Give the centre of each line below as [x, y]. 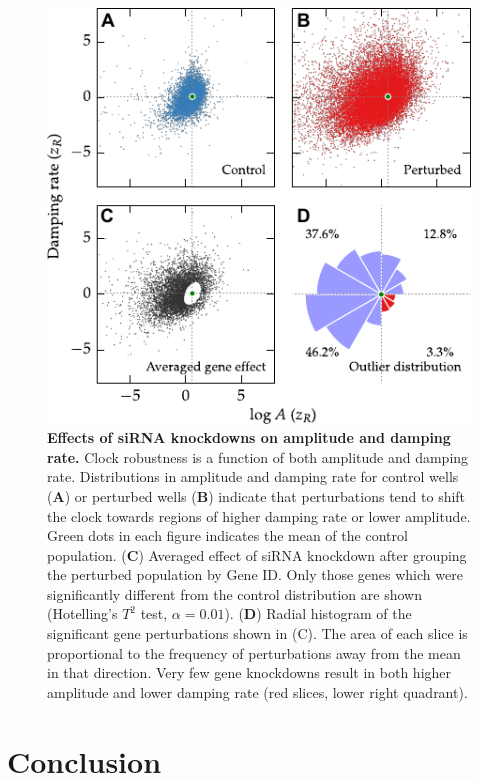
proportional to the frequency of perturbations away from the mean [254, 652]
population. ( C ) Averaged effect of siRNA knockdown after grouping [257, 554]
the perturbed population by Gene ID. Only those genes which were [255, 574]
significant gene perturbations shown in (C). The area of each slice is [257, 633]
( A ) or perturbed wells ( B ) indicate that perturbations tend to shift [256, 495]
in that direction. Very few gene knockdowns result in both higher [249, 672]
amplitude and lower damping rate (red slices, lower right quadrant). [257, 691]
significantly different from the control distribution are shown [234, 593]
